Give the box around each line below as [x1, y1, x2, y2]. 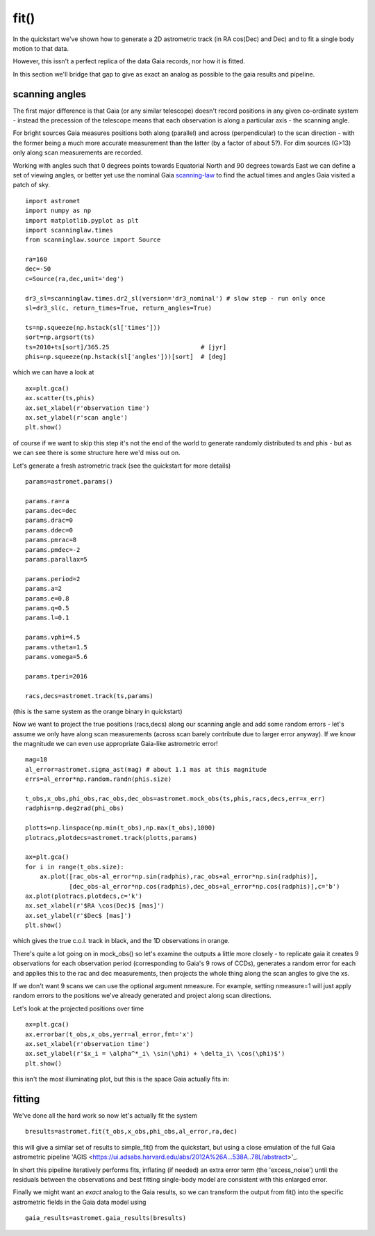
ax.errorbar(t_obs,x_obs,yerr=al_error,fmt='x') [25, 1030, 194, 1038]
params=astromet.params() [25, 477, 114, 485]
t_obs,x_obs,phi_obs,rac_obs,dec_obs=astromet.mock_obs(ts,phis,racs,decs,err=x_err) [25, 795, 326, 803]
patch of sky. [12, 181, 51, 189]
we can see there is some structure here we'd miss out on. [12, 449, 181, 457]
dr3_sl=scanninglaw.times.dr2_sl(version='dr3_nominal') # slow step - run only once [25, 294, 326, 302]
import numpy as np [25, 207, 92, 215]
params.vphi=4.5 [25, 633, 81, 642]
